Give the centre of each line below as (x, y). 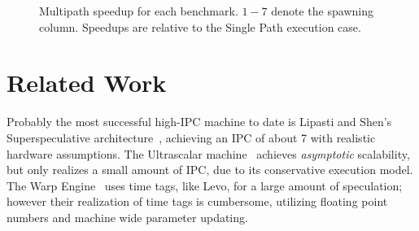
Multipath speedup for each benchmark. (139, 11)
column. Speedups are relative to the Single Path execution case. (200, 26)
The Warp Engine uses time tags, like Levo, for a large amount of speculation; (205, 185)
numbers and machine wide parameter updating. (127, 217)
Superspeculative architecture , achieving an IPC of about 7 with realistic (191, 137)
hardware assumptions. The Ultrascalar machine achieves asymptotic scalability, (208, 153)
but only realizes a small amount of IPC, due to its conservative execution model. (210, 170)
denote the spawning (322, 11)
